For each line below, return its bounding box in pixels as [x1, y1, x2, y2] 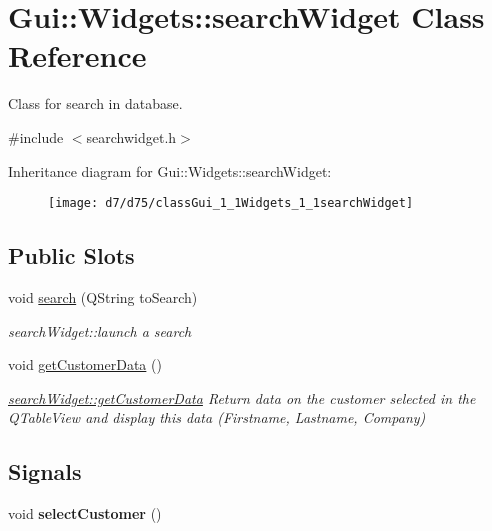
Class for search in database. [8, 93, 183, 114]
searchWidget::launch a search [8, 320, 192, 341]
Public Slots [8, 240, 135, 271]
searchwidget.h [86, 126, 177, 147]
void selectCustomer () [8, 503, 162, 524]
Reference [8, 35, 147, 76]
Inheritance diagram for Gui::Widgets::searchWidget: [8, 160, 332, 181]
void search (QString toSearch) [8, 286, 198, 307]
